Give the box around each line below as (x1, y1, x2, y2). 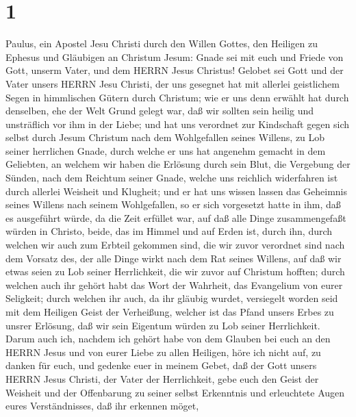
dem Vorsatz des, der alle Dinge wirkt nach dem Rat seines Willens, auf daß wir (5, 251, 342, 265)
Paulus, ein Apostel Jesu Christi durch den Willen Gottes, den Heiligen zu (5, 36, 318, 51)
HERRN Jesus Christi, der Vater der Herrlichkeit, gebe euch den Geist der (5, 371, 319, 386)
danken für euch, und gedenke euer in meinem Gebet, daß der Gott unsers (5, 358, 317, 372)
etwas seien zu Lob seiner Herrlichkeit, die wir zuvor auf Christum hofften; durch (5, 264, 345, 279)
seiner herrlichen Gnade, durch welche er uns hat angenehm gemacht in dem (5, 143, 326, 157)
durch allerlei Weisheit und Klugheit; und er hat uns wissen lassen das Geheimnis (5, 184, 348, 198)
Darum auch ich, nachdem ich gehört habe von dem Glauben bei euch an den (5, 331, 331, 346)
